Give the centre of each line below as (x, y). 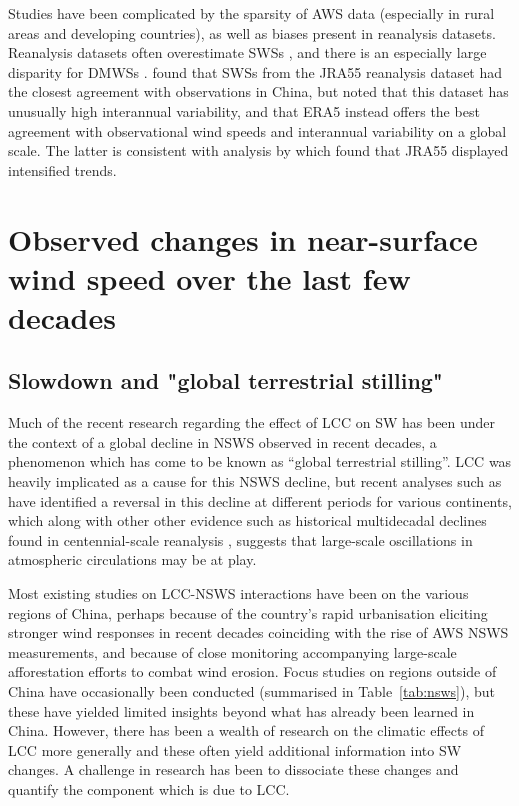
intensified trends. (62, 169)
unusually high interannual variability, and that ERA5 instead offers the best (244, 110)
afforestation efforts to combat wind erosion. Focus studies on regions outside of (252, 671)
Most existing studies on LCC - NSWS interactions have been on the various (238, 593)
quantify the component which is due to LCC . (149, 788)
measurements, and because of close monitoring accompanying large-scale (232, 651)
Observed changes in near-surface (243, 238)
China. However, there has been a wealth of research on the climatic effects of (246, 730)
